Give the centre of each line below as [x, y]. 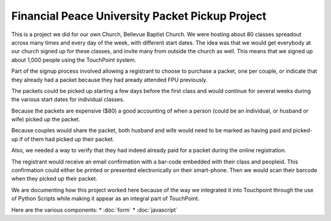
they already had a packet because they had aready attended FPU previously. [109, 80]
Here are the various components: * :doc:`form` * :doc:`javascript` [94, 210]
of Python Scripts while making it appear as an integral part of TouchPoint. [105, 198]
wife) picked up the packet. [46, 119]
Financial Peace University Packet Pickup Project [139, 16]
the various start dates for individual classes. [68, 99]
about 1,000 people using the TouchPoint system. [74, 60]
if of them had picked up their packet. [67, 139]
